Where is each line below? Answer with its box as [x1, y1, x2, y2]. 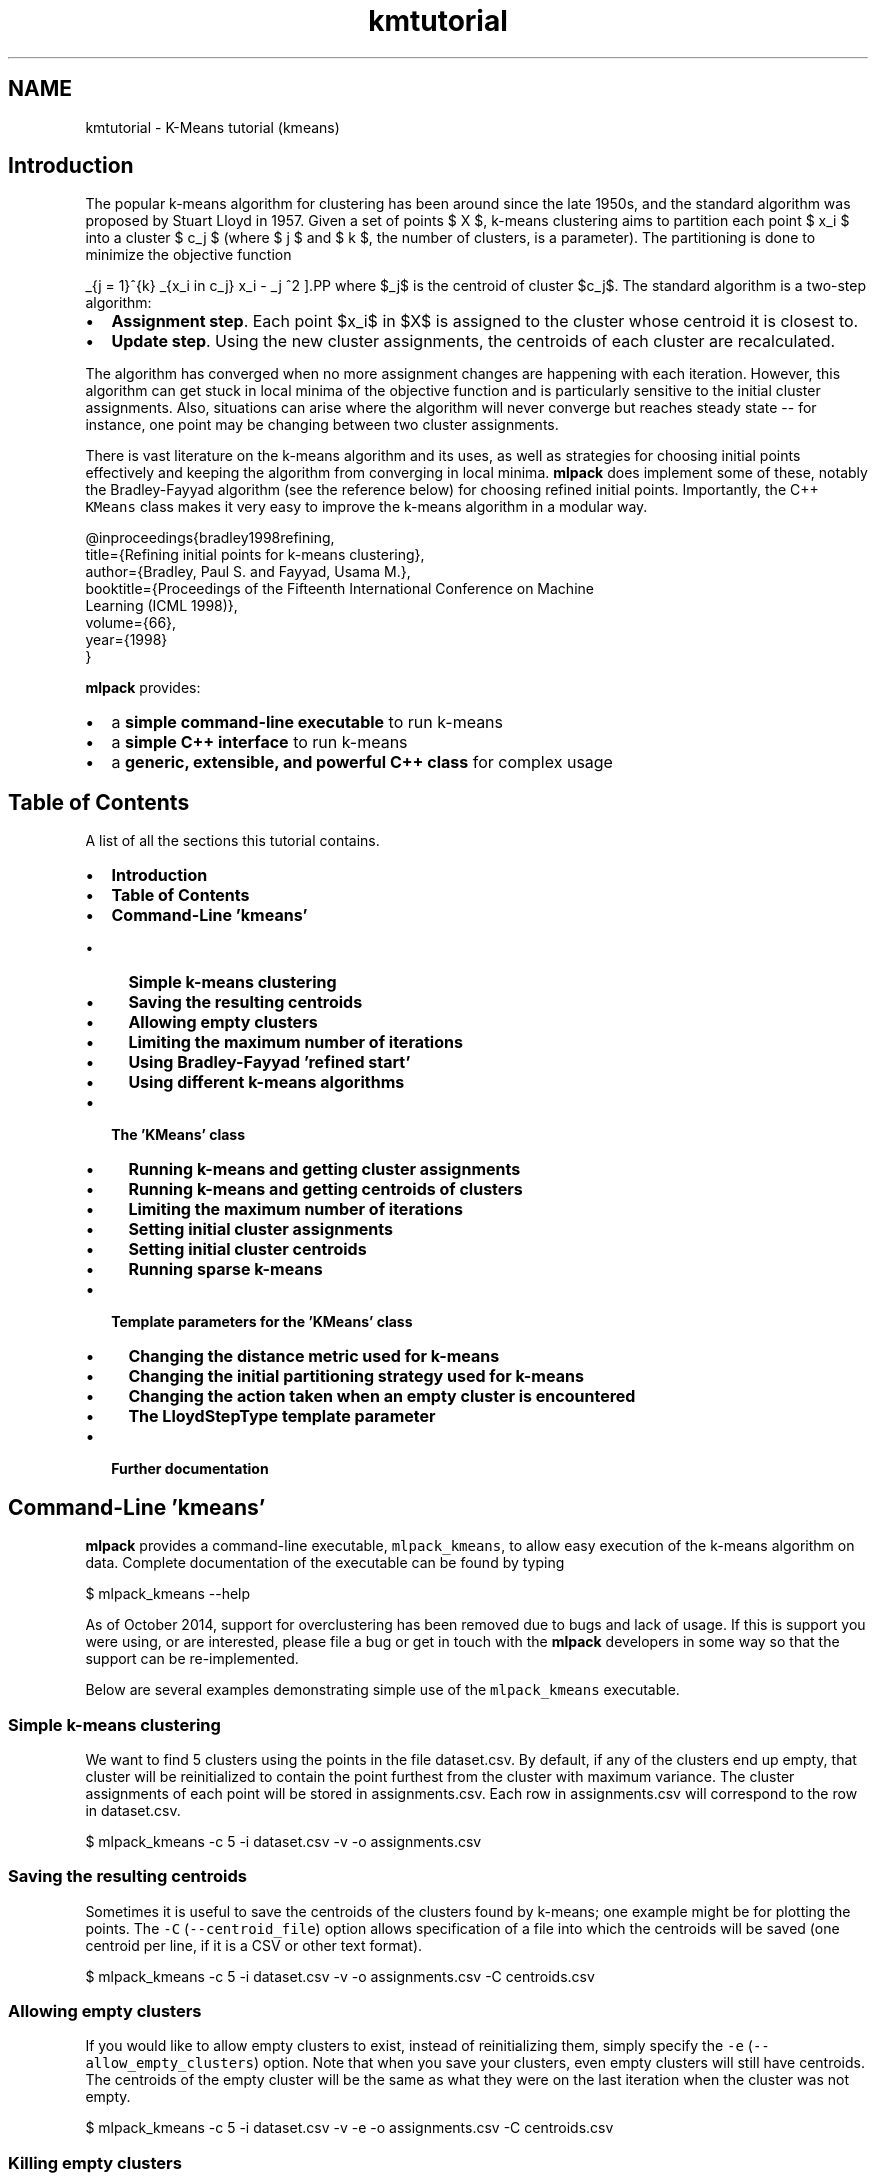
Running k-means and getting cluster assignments [128, 1159, 521, 1180]
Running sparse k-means [128, 1259, 323, 1280]
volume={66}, [85, 614, 177, 632]
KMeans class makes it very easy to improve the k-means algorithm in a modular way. [85, 498, 648, 516]
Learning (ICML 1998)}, [85, 597, 238, 615]
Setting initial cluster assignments [128, 1219, 393, 1240]
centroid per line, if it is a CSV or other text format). [85, 1936, 423, 1954]
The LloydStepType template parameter [128, 1406, 436, 1427]
